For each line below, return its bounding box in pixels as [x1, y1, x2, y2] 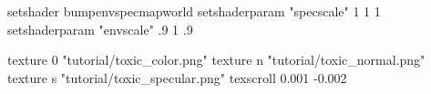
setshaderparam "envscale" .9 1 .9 [7, 19, 193, 38]
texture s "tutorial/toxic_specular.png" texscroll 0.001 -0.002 [7, 68, 347, 87]
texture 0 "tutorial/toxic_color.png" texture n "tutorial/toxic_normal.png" [7, 50, 426, 69]
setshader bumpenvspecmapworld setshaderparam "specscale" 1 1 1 [7, 2, 381, 20]
